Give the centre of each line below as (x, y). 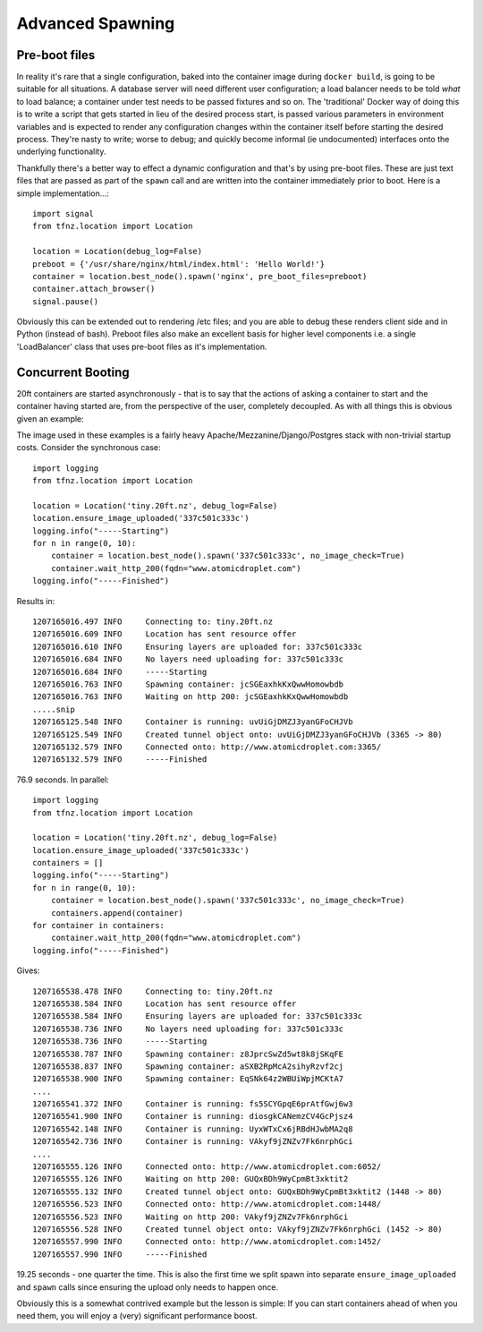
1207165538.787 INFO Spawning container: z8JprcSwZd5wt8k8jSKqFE (188, 1054)
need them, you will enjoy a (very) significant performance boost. (137, 1316)
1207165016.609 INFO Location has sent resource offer (165, 634)
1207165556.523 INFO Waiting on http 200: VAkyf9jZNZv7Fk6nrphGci (191, 1217)
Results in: (36, 601)
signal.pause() (66, 301)
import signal (63, 213)
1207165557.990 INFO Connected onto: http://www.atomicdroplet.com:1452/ (207, 1242)
